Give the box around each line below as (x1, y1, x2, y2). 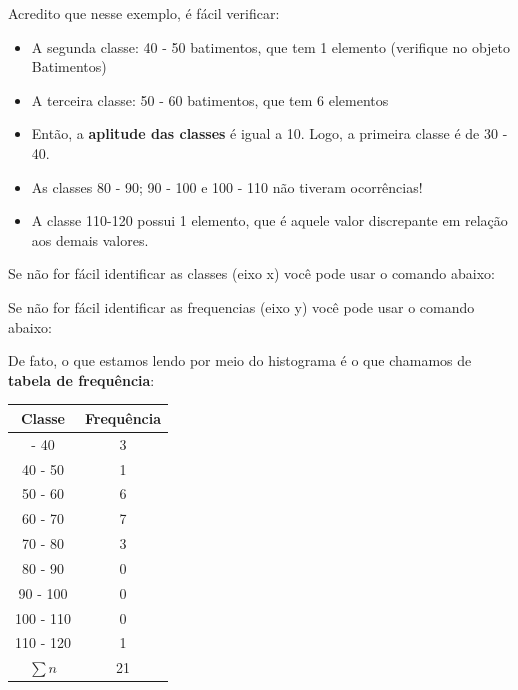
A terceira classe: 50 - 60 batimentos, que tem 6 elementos (31, 89, 389, 110)
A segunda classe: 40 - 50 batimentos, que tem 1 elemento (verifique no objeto (31, 36, 511, 57)
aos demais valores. (31, 229, 149, 250)
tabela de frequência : (8, 369, 155, 390)
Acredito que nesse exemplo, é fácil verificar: (8, 3, 280, 23)
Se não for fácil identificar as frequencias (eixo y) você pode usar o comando (8, 296, 475, 317)
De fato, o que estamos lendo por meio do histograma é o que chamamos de (8, 350, 472, 371)
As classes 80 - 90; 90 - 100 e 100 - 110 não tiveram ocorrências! (31, 176, 423, 197)
